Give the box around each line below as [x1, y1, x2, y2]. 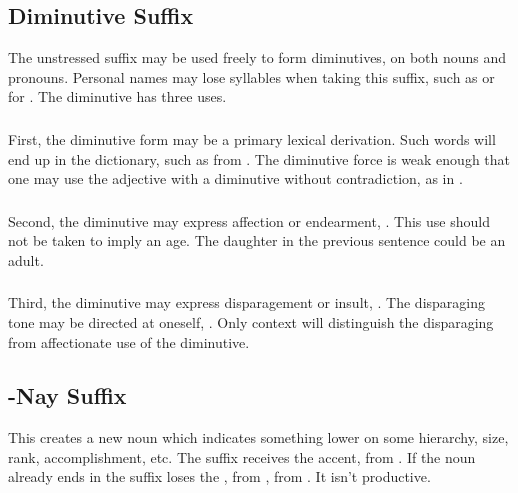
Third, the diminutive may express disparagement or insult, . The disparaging [8, 292, 485, 313]
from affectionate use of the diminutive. [8, 331, 250, 352]
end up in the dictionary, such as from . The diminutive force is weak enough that [8, 148, 511, 169]
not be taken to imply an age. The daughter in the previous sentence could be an [8, 230, 506, 251]
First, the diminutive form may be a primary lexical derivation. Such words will [8, 128, 496, 149]
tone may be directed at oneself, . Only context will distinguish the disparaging [8, 311, 494, 332]
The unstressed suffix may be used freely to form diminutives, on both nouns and [8, 47, 507, 68]
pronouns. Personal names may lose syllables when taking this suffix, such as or [8, 66, 495, 87]
